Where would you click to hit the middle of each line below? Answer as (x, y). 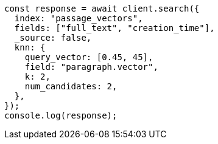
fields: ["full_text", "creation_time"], (114, 28)
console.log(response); (61, 115)
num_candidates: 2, (71, 86)
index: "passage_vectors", (79, 18)
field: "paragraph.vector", (91, 67)
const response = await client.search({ (102, 9)
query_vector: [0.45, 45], (89, 57)
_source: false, (53, 38)
